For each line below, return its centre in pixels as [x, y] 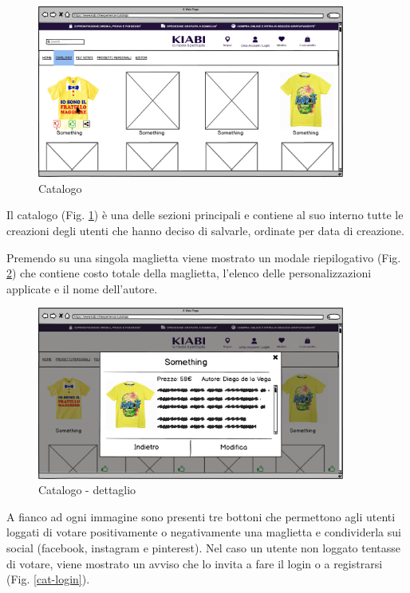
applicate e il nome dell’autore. [82, 288]
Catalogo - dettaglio [87, 490]
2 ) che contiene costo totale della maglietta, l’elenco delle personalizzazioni [189, 273]
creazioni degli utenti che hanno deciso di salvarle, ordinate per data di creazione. [205, 231]
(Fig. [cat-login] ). [48, 579]
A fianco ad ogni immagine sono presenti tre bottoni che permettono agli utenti [201, 516]
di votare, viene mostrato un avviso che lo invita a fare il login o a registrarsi [195, 563]
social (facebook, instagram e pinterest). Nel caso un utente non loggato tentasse [204, 548]
